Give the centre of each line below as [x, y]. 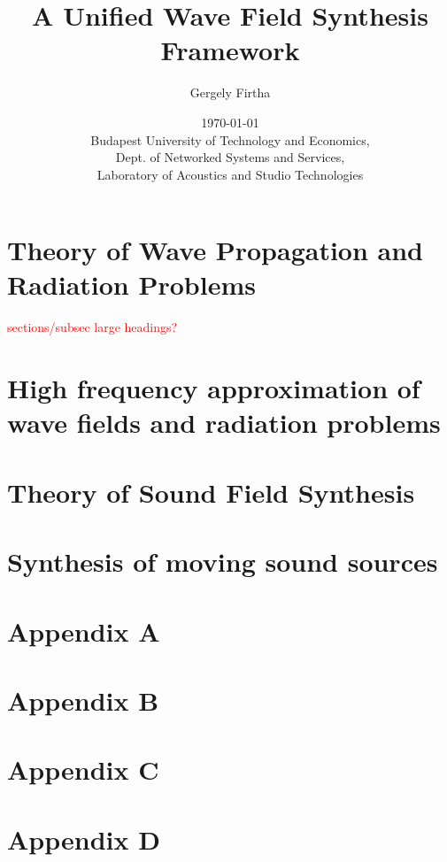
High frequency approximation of [214, 388]
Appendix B [83, 700]
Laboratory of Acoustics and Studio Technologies [230, 174]
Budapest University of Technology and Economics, [230, 139]
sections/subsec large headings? [92, 327]
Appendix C [83, 770]
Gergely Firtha [230, 92]
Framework [230, 50]
